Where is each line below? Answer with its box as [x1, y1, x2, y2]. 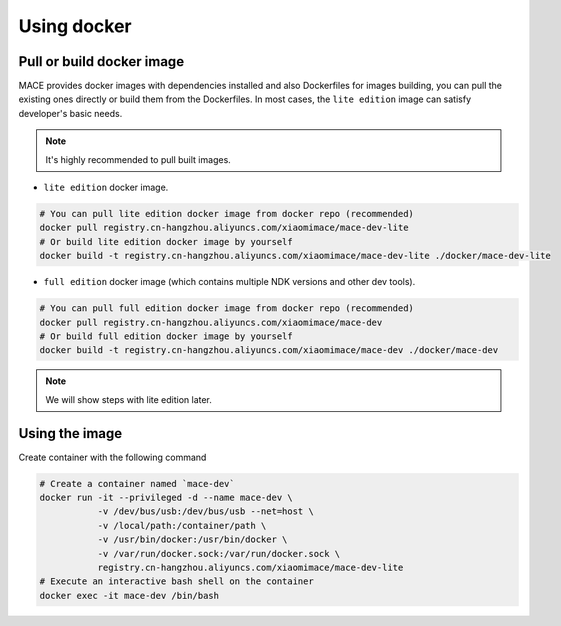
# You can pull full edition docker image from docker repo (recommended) [39, 303, 415, 314]
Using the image [18, 425, 123, 442]
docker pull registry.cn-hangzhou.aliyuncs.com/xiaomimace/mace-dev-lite [39, 222, 409, 234]
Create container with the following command [18, 451, 207, 463]
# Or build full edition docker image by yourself [39, 330, 294, 342]
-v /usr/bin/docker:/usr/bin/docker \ [97, 534, 288, 545]
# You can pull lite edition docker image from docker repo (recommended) [39, 208, 415, 219]
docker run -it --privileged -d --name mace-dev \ [39, 491, 294, 503]
